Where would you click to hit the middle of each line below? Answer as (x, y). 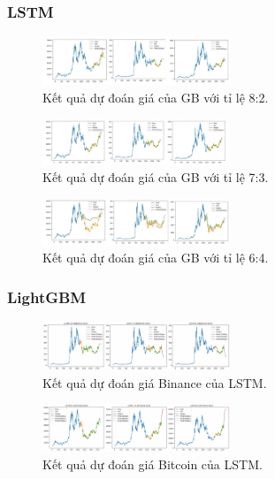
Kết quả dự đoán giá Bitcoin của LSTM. (153, 464)
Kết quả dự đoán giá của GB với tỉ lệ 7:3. (156, 177)
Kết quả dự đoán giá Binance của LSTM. (155, 382)
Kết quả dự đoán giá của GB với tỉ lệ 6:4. (156, 258)
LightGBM (47, 297)
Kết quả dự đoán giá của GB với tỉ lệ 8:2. (156, 98)
